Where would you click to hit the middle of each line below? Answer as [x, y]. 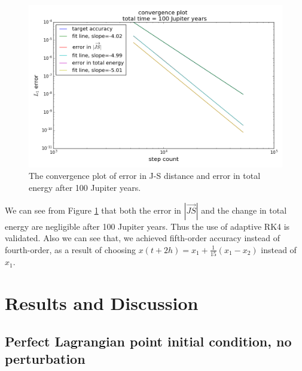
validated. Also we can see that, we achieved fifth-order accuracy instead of [142, 238]
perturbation [45, 358]
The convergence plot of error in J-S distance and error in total [145, 176]
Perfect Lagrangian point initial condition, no [148, 341]
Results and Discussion [102, 302]
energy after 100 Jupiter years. [85, 188]
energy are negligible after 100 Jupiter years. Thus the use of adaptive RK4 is [147, 226]
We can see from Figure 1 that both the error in [93, 210]
